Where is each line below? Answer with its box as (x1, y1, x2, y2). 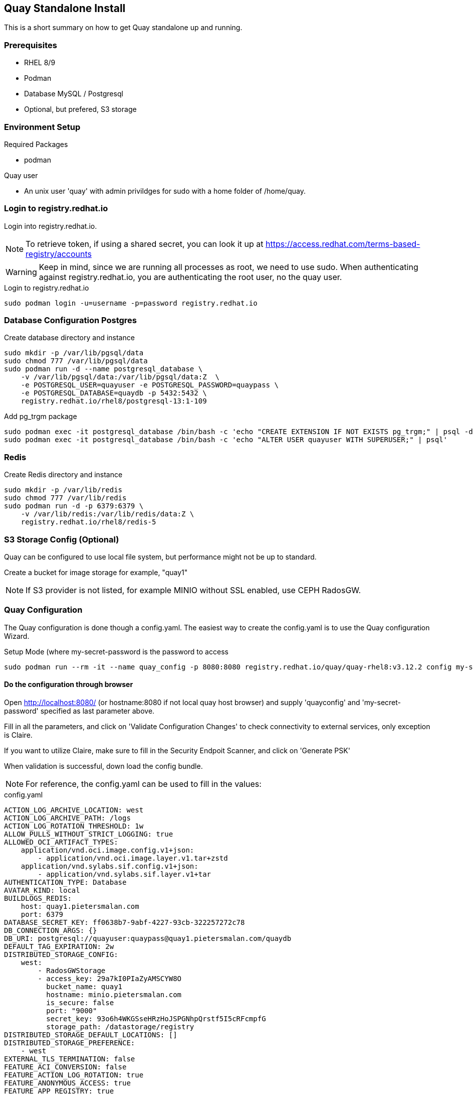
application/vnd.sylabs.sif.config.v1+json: (21, 862, 198, 870)
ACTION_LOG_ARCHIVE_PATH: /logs (4, 813, 131, 822)
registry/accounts (26, 248, 92, 259)
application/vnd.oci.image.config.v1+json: (21, 846, 194, 854)
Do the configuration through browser (4, 680, 133, 689)
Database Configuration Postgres (4, 315, 137, 326)
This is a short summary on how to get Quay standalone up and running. (4, 23, 243, 32)
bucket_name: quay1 (46, 982, 123, 991)
